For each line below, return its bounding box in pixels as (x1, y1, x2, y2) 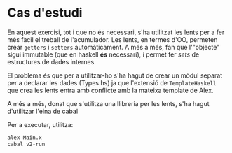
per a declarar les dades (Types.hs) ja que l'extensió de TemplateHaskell (7, 78, 217, 87)
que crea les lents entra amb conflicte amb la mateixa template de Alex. (7, 86, 214, 94)
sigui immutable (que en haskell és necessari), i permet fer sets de (7, 50, 200, 59)
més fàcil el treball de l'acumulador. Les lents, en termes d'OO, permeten (7, 35, 218, 43)
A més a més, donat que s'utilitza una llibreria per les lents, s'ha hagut (7, 99, 210, 108)
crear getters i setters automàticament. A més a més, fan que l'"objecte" (7, 43, 220, 51)
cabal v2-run (7, 140, 46, 147)
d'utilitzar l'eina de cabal (7, 107, 79, 115)
